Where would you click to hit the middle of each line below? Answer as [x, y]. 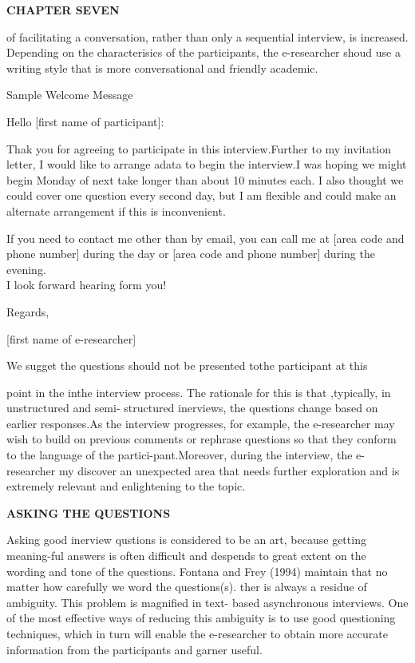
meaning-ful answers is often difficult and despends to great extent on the [186, 556]
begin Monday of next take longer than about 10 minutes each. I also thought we [205, 179]
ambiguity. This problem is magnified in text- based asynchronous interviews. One [207, 602]
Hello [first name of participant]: [85, 121]
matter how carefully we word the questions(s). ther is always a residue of [187, 587]
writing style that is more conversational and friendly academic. [162, 67]
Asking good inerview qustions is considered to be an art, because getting [186, 540]
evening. [26, 269]
